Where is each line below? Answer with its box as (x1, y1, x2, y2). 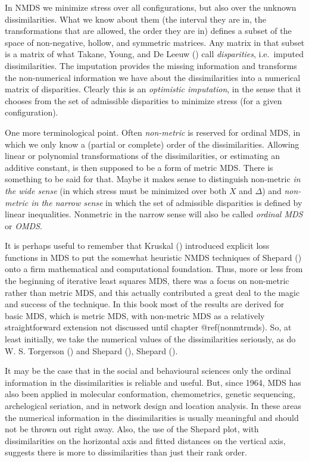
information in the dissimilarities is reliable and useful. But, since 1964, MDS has (5, 376, 301, 388)
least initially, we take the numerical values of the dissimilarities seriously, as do (5, 333, 296, 345)
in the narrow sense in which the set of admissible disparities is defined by (31, 196, 302, 208)
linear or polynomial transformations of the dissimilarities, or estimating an (5, 149, 280, 162)
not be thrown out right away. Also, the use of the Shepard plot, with (5, 423, 259, 435)
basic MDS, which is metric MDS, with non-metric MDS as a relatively (5, 309, 265, 321)
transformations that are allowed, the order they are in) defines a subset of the (5, 24, 292, 37)
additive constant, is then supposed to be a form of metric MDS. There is (5, 161, 273, 173)
